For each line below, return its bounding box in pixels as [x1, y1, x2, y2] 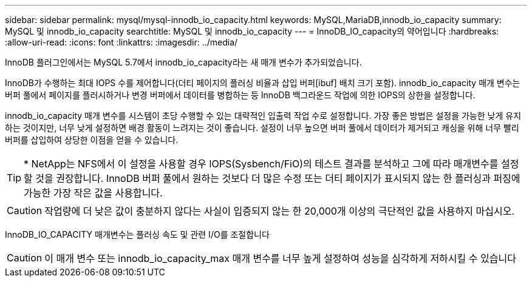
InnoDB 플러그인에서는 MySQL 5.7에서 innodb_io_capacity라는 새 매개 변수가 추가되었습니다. [5, 57, 362, 67]
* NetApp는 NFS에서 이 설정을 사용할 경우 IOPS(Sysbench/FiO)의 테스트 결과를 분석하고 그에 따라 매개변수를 [24, 158, 499, 170]
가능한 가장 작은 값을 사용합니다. [24, 187, 163, 199]
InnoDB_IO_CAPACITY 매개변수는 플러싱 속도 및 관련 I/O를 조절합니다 [5, 229, 270, 240]
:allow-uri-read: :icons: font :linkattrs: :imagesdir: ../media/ [5, 37, 238, 47]
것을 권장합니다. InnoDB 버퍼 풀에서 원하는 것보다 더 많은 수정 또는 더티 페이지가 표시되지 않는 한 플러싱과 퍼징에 [35, 172, 520, 184]
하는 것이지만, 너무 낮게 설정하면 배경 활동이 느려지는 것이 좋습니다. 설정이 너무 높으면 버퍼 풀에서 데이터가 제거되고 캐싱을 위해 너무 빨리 [5, 123, 519, 133]
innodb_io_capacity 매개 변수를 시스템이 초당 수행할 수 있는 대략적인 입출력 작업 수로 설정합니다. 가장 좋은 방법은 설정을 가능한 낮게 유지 [5, 110, 522, 121]
